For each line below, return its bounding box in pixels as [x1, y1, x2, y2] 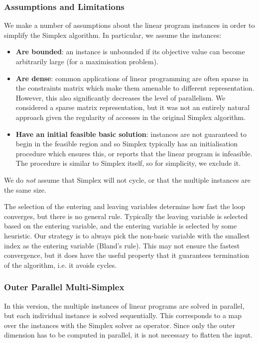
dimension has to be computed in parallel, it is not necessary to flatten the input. [4, 330, 253, 340]
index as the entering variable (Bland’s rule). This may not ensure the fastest [4, 240, 240, 250]
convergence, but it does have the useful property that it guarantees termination [4, 250, 249, 260]
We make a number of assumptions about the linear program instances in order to [4, 20, 255, 30]
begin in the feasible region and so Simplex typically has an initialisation [15, 138, 238, 149]
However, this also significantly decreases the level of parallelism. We [15, 92, 226, 103]
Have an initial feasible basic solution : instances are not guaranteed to [15, 128, 247, 139]
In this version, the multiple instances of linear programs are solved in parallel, [4, 300, 245, 311]
